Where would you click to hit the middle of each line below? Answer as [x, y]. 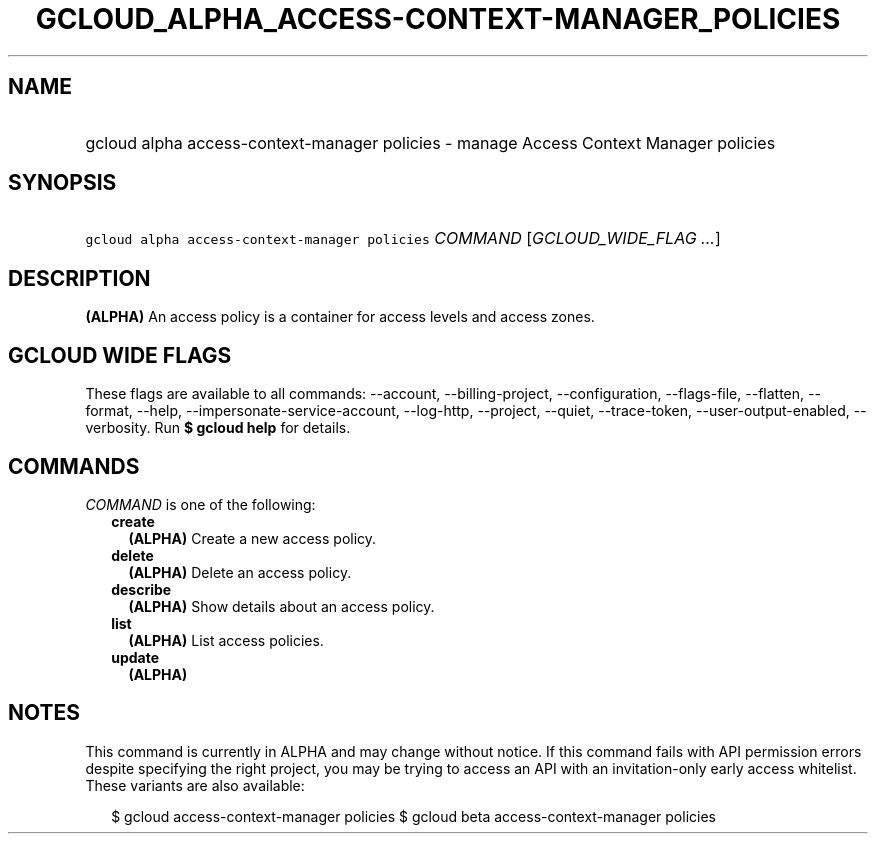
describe [141, 589]
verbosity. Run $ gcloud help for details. [218, 428]
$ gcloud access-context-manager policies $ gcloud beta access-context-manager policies [413, 816]
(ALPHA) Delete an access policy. [240, 572]
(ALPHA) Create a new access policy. [252, 538]
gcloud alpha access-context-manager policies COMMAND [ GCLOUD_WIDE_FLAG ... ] [403, 238]
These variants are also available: [195, 785]
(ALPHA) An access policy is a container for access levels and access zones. [340, 317]
